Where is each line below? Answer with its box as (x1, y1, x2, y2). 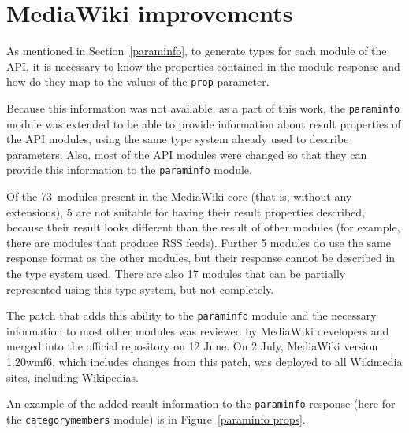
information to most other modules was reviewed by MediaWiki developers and (6, 322, 389, 339)
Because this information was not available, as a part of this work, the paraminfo (6, 99, 400, 116)
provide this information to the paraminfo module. (6, 161, 252, 178)
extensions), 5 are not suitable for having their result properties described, (6, 203, 365, 220)
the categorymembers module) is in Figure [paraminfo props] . (6, 410, 306, 427)
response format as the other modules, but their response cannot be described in (6, 250, 396, 266)
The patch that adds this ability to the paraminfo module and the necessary (6, 307, 377, 324)
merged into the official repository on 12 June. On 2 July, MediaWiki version (6, 338, 378, 354)
